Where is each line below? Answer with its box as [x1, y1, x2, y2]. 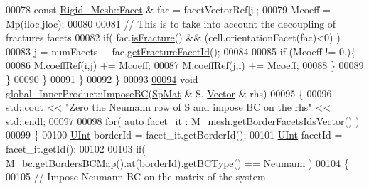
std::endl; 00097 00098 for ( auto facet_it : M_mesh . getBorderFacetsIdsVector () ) [6, 113, 360, 128]
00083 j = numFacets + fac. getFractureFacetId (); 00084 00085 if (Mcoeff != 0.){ [6, 43, 356, 58]
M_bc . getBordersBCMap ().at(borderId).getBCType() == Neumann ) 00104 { [6, 155, 349, 170]
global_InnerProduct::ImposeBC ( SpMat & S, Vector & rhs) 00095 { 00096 [6, 85, 332, 100]
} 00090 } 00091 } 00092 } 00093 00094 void [6, 71, 198, 86]
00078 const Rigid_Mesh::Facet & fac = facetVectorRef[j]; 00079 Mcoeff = [6, 2, 331, 16]
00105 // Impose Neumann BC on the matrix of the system [6, 169, 266, 184]
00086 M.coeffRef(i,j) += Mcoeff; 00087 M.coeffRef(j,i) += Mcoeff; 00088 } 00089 [6, 58, 364, 72]
